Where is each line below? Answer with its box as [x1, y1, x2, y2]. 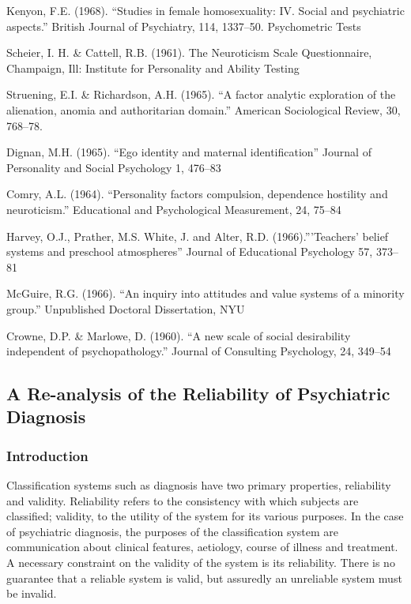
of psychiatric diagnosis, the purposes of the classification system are [6, 523, 339, 539]
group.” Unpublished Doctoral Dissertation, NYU [6, 300, 245, 317]
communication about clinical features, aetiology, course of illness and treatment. [6, 538, 398, 555]
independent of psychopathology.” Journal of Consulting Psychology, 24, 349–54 [6, 343, 391, 359]
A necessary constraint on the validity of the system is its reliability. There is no [6, 554, 395, 571]
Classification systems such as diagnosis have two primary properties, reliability [6, 477, 391, 493]
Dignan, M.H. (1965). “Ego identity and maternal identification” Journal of [6, 144, 371, 160]
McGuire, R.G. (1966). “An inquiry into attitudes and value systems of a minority [6, 285, 405, 302]
